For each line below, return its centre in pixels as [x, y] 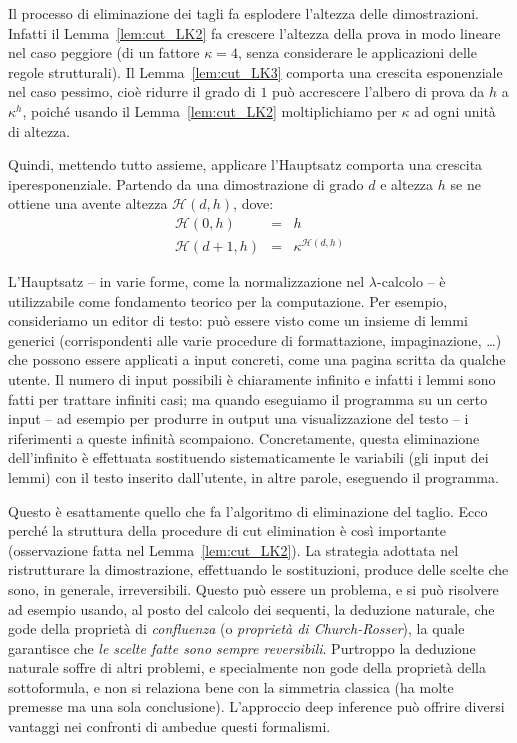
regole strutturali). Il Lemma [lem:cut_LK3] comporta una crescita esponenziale [255, 71]
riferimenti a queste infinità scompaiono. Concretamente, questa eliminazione [244, 437]
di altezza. [39, 130]
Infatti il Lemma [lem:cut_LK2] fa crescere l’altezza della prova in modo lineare [254, 32]
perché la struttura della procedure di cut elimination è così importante [227, 530]
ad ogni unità [455, 110]
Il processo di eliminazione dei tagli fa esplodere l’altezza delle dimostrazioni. [243, 13]
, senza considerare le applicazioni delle [357, 52]
